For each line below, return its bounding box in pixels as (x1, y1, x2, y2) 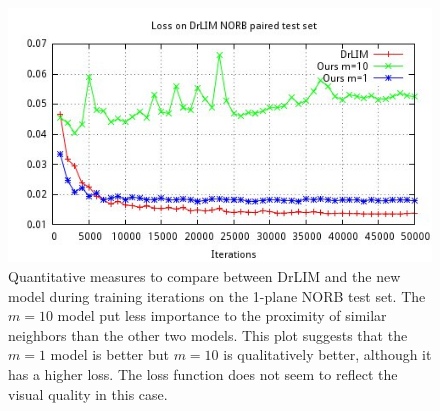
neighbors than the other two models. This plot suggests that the (8, 324, 408, 345)
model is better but (50, 344, 169, 365)
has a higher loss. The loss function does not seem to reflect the (8, 363, 398, 384)
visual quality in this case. (8, 383, 168, 404)
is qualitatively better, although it (223, 344, 432, 365)
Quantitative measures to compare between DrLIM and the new (8, 265, 401, 286)
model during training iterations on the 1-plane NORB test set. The (8, 285, 426, 306)
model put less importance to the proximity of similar (57, 305, 387, 326)
